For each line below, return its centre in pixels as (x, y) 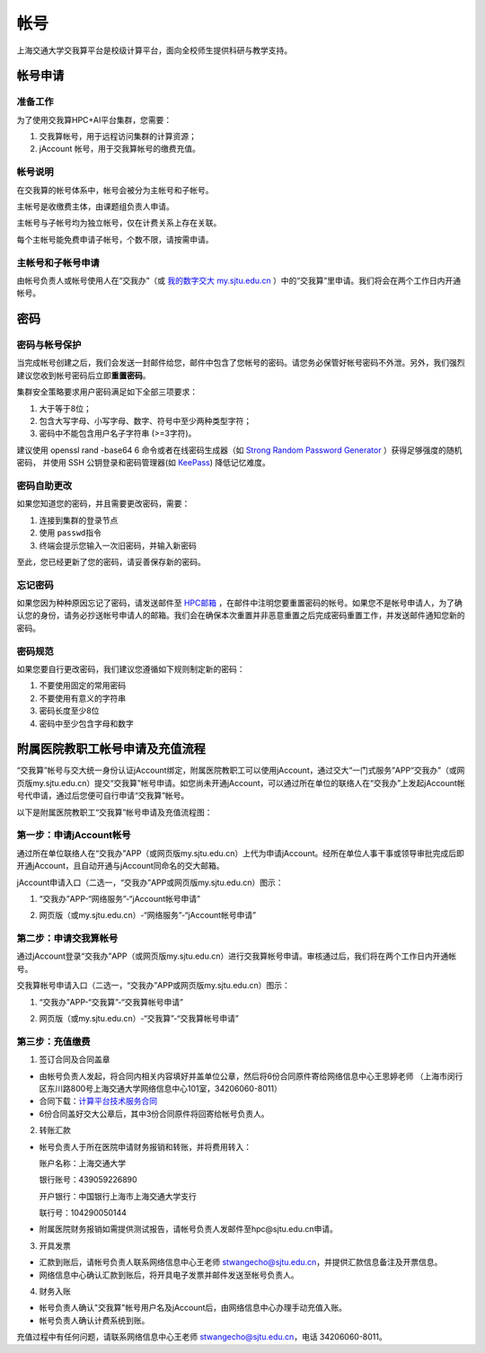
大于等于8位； (65, 408)
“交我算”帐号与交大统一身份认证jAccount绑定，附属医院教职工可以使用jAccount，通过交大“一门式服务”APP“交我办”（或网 (241, 770)
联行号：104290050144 (83, 1213)
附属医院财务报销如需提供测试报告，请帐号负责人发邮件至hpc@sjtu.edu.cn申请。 (189, 1229)
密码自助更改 (44, 485)
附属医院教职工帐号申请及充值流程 (111, 749)
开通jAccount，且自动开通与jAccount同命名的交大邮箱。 (120, 866)
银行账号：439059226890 (88, 1180)
